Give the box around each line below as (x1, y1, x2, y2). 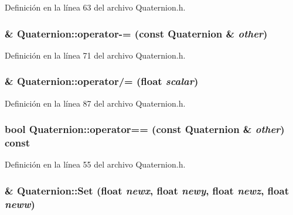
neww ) (5, 196, 35, 211)
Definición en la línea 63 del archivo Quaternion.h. (5, 1, 186, 13)
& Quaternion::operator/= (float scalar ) (5, 74, 199, 88)
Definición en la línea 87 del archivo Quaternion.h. (5, 97, 186, 109)
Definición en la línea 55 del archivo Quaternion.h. (5, 158, 186, 170)
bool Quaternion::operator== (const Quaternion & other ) (5, 122, 285, 136)
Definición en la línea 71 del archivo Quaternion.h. (5, 49, 186, 61)
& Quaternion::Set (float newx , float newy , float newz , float (5, 183, 289, 197)
